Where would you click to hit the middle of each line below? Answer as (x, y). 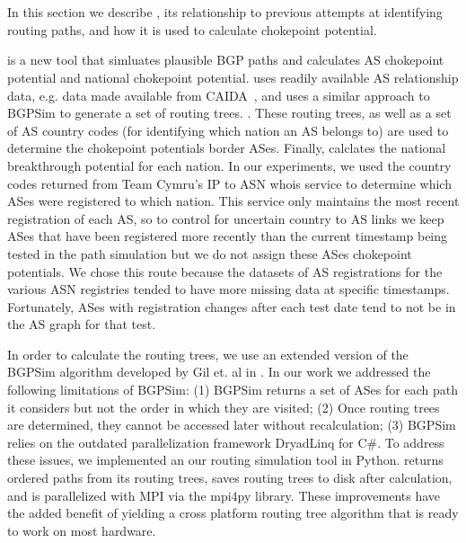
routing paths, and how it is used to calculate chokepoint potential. (192, 29)
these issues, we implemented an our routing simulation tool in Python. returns (225, 460)
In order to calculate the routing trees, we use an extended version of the (208, 354)
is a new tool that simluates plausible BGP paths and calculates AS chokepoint (226, 60)
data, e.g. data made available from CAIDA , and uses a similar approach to (219, 95)
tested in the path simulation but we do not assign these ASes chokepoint (210, 253)
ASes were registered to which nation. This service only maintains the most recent (233, 201)
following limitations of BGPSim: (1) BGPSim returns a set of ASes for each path (233, 390)
